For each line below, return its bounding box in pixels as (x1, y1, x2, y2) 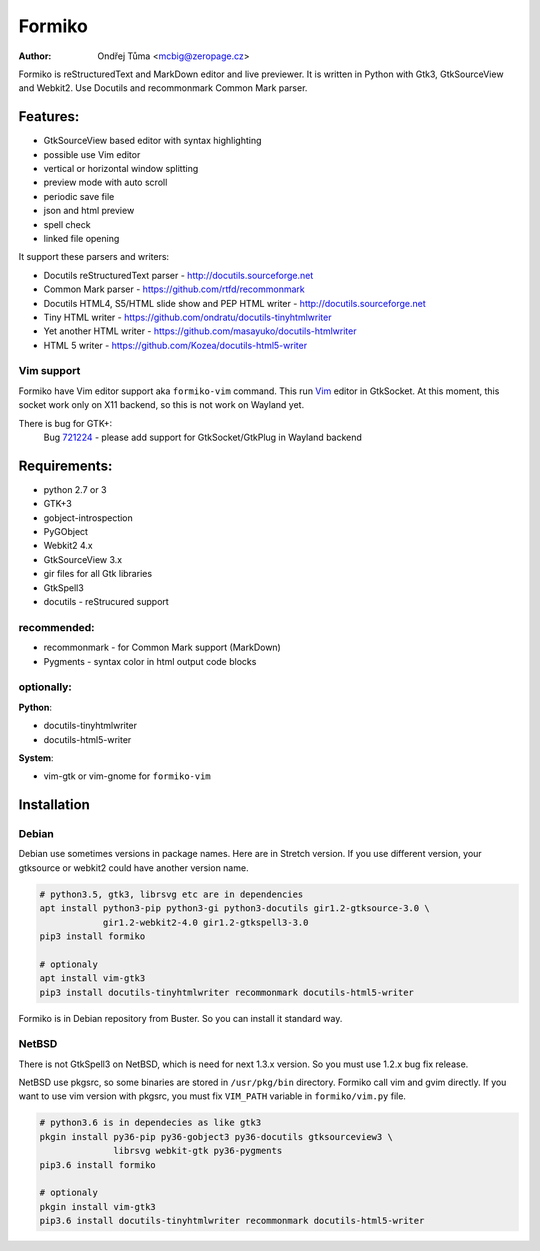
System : (18, 751, 54, 764)
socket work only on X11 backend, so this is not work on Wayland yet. (18, 399, 305, 411)
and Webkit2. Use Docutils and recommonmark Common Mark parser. (18, 82, 308, 94)
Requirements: (18, 457, 113, 474)
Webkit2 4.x (43, 540, 94, 552)
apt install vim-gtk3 (39, 973, 146, 984)
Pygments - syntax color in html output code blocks (43, 655, 257, 667)
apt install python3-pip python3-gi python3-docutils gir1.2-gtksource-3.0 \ (39, 903, 430, 914)
